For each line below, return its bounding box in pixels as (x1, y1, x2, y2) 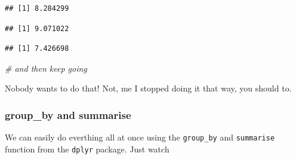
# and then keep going (5, 62, 87, 74)
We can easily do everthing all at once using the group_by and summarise (5, 131, 275, 143)
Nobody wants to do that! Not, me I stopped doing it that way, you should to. (5, 82, 292, 94)
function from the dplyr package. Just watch (5, 142, 169, 155)
